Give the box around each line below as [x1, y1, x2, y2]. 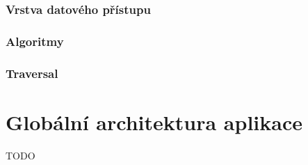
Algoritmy [6, 32, 64, 49]
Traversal [6, 64, 58, 81]
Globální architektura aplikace [6, 107, 302, 136]
